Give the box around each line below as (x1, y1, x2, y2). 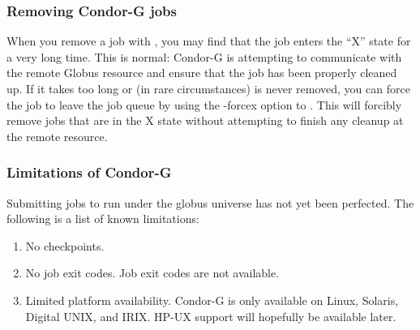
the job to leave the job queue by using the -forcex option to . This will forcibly (6, 96, 402, 113)
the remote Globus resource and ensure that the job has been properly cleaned (6, 64, 397, 81)
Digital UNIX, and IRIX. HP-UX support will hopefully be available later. (25, 307, 396, 324)
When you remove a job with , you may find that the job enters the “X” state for (6, 32, 411, 49)
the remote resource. (6, 127, 108, 144)
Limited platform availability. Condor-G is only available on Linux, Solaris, (25, 291, 399, 308)
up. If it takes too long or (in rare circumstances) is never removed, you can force (6, 80, 410, 96)
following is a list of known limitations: (6, 210, 199, 227)
